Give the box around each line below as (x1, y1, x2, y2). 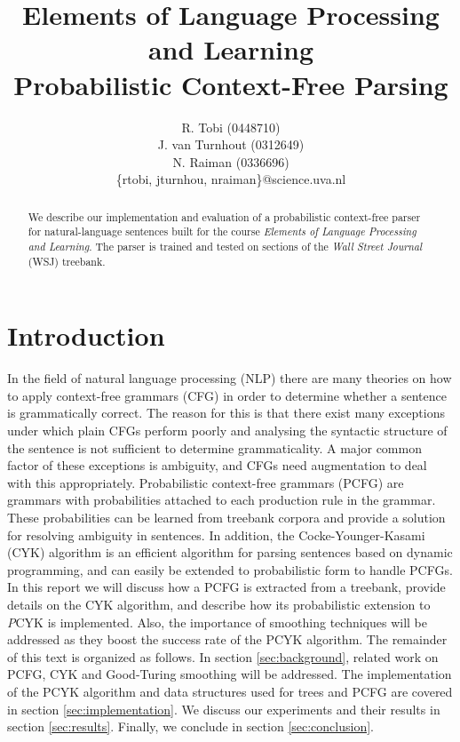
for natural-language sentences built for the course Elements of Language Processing (28, 224, 416, 239)
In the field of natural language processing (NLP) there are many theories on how (7, 369, 452, 387)
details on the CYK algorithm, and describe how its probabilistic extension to (7, 594, 431, 613)
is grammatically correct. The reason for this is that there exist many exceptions (7, 403, 445, 422)
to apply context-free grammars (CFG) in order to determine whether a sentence (7, 386, 447, 404)
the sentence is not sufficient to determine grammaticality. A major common (7, 438, 422, 457)
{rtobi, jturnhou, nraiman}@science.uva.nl (115, 170, 346, 188)
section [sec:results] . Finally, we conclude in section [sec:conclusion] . (7, 717, 375, 736)
